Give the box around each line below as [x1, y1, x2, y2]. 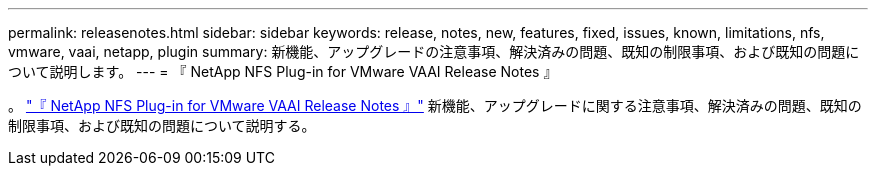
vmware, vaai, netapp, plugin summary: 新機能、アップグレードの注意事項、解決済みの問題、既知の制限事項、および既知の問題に [8, 43, 860, 60]
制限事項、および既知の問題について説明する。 [8, 117, 316, 134]
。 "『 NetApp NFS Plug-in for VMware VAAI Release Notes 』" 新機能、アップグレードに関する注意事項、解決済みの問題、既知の [8, 97, 862, 114]
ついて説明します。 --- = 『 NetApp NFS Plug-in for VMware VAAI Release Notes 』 [8, 63, 558, 80]
